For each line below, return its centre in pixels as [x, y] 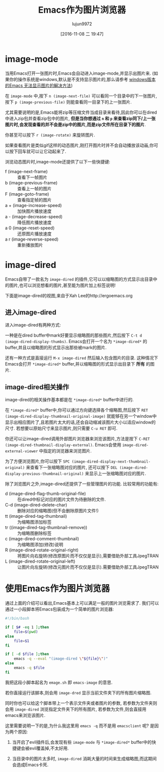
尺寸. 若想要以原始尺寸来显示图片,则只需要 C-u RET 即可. [61, 428]
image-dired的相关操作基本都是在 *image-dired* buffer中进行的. [70, 400]
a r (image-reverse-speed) [32, 239]
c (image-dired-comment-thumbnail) [42, 539]
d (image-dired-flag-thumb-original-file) [46, 494]
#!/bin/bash [17, 619]
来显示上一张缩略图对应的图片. [115, 473]
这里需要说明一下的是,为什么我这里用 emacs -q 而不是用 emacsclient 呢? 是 [80, 726]
